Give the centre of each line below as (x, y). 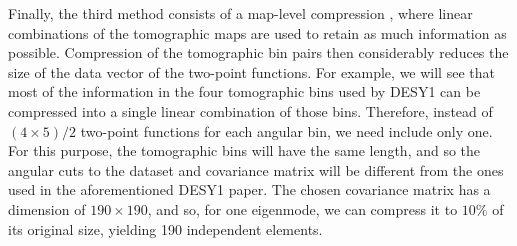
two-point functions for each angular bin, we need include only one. (286, 130)
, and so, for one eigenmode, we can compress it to (302, 208)
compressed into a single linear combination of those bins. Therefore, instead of (250, 110)
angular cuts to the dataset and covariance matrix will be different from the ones (256, 169)
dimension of (47, 208)
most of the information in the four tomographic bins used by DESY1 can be (244, 91)
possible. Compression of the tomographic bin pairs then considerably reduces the (258, 52)
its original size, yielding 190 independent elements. (165, 228)
